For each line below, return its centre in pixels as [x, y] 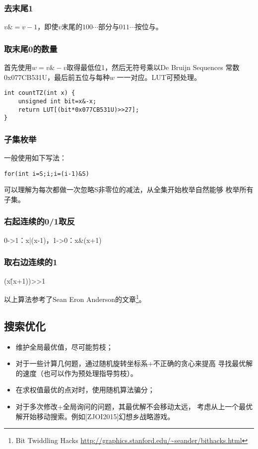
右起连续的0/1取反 [39, 221]
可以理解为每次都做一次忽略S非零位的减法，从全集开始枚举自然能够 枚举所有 [129, 189]
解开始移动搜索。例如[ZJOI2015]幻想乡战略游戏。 [95, 416]
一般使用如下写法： [35, 158]
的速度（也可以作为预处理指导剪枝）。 [76, 373]
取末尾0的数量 [31, 48]
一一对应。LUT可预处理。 [159, 77]
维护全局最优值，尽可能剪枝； [64, 346]
